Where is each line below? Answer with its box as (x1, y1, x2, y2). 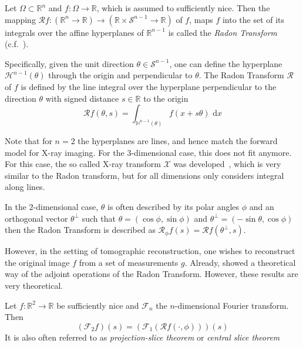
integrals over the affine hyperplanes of (5, 26, 144, 38)
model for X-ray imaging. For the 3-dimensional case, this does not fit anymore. (5, 146, 292, 158)
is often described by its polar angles (107, 200, 240, 212)
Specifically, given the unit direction (5, 57, 134, 69)
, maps (189, 13, 213, 25)
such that (82, 212, 116, 224)
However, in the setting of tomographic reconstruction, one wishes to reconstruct (5, 245, 295, 257)
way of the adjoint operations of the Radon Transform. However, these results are (5, 268, 298, 280)
